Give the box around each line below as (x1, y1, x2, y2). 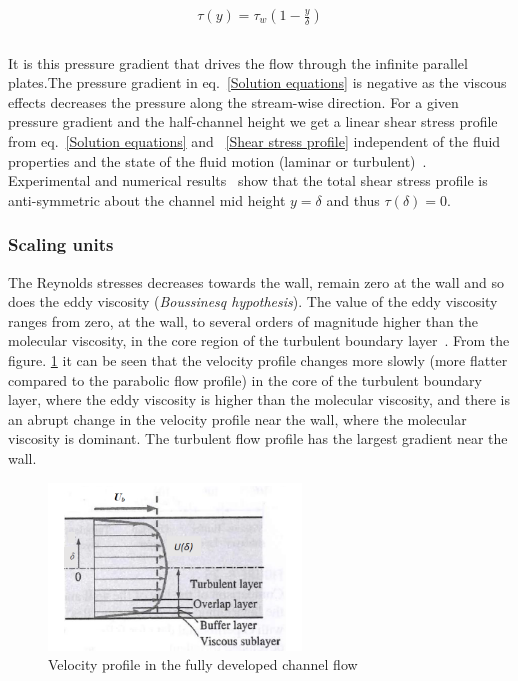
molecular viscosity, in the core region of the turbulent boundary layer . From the (8, 330, 510, 351)
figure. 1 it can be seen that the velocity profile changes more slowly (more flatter (8, 350, 508, 370)
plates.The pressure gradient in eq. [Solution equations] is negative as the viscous (8, 72, 507, 93)
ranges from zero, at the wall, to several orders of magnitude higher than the (8, 310, 478, 331)
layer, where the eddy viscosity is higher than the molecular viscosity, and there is (8, 389, 510, 410)
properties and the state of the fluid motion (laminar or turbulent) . (8, 150, 427, 171)
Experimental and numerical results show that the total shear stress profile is (8, 170, 488, 191)
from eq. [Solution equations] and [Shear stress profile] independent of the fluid (8, 131, 501, 152)
